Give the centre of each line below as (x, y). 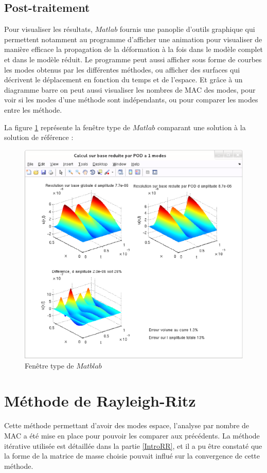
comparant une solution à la (202, 127)
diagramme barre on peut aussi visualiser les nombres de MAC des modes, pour (130, 89)
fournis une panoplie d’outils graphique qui (187, 29)
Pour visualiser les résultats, (48, 29)
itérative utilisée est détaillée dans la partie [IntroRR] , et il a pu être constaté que (133, 445)
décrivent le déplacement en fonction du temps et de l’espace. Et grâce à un (123, 80)
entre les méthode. (33, 109)
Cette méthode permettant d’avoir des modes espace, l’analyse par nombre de (127, 425)
